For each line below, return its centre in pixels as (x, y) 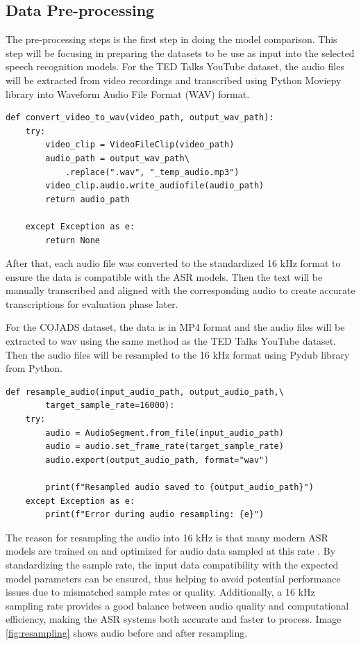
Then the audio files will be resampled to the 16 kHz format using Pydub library (178, 354)
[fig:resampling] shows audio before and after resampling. (127, 632)
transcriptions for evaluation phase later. (92, 303)
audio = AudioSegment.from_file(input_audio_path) (165, 433)
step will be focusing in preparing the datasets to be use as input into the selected (180, 52)
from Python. (34, 368)
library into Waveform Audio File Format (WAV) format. (128, 93)
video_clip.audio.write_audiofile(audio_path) (155, 186)
